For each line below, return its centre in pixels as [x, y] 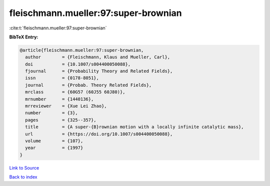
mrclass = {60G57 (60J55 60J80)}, [75, 92]
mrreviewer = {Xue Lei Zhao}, [66, 106]
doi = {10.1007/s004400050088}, [78, 64]
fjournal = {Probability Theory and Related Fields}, [99, 71]
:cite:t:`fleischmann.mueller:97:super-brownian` [58, 28]
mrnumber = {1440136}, [59, 99]
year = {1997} [54, 148]
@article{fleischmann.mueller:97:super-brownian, [82, 50]
